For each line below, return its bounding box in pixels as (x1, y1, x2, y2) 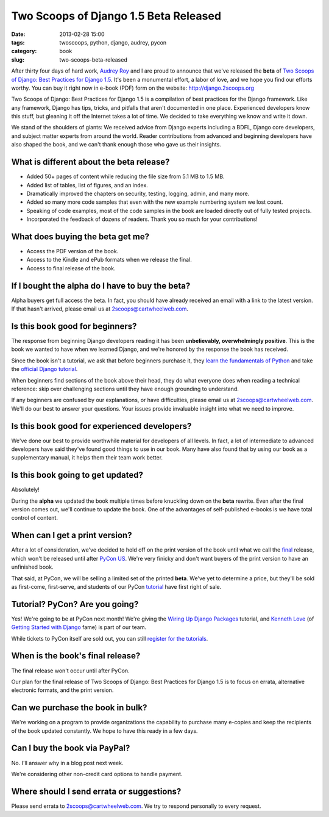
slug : (11, 56, 24, 63)
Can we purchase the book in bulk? (11, 702, 147, 713)
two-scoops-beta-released (59, 56, 127, 63)
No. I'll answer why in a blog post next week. (11, 759, 124, 766)
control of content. (11, 514, 58, 522)
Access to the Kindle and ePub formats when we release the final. (26, 256, 192, 264)
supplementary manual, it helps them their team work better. (11, 454, 163, 461)
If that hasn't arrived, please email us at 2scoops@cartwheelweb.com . (11, 305, 189, 312)
